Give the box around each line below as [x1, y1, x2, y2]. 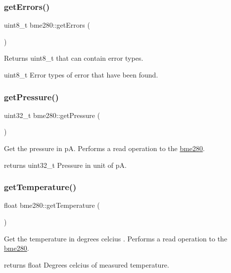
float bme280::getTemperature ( [4, 200, 100, 210]
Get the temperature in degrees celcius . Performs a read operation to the [4, 233, 228, 243]
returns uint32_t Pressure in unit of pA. [4, 159, 127, 170]
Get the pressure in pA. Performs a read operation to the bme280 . [4, 143, 205, 153]
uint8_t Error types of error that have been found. [4, 70, 158, 79]
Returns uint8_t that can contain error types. [4, 53, 143, 63]
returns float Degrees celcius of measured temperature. [4, 259, 169, 270]
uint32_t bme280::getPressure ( [4, 110, 100, 120]
